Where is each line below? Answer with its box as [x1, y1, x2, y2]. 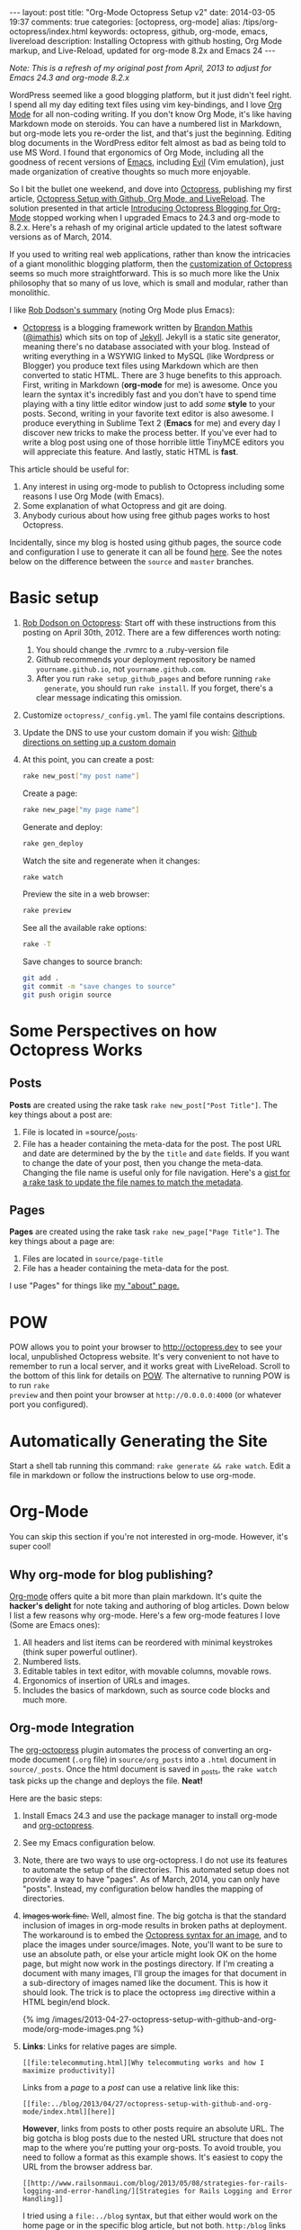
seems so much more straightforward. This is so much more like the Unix [9, 268, 280, 278]
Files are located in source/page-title [22, 1253, 164, 1264]
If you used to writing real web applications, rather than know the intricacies [9, 249, 291, 259]
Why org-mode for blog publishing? [9, 1566, 214, 1582]
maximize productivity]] [22, 2066, 116, 2075]
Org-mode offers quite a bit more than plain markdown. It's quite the [9, 1591, 262, 1602]
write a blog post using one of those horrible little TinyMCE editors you [22, 437, 285, 447]
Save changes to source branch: [22, 956, 143, 967]
